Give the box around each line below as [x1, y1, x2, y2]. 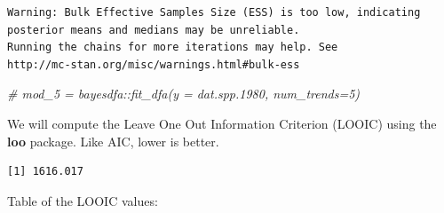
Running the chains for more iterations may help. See [7, 41, 338, 54]
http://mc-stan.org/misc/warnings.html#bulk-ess [7, 58, 300, 71]
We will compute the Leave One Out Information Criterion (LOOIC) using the [7, 114, 437, 132]
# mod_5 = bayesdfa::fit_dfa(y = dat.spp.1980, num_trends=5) [7, 84, 361, 103]
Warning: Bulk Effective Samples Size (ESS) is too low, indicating [7, 6, 421, 19]
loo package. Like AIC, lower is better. [7, 131, 219, 150]
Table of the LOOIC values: [7, 191, 158, 209]
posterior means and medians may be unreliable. [7, 23, 300, 36]
